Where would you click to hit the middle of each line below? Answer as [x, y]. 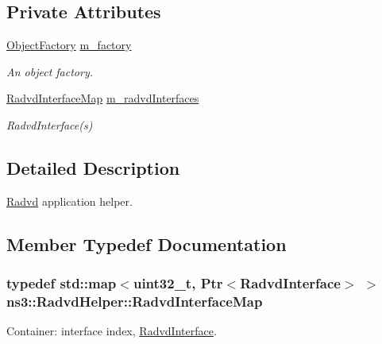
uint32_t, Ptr [178, 283]
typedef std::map [62, 283]
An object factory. [50, 71]
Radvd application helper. [69, 201]
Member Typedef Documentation [147, 244]
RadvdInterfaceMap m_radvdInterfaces [103, 98]
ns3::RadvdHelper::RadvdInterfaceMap [135, 301]
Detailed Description [93, 167]
